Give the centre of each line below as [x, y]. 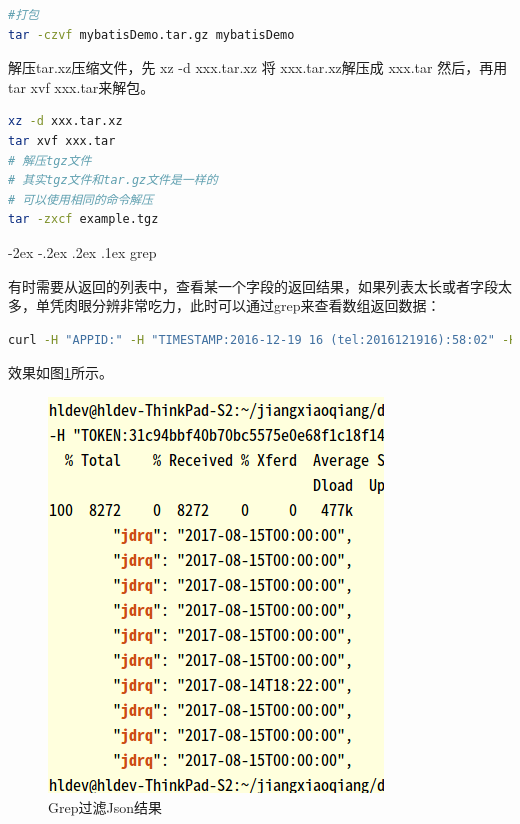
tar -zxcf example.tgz [83, 219]
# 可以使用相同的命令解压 [81, 199]
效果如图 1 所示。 [60, 372]
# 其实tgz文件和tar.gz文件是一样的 [113, 180]
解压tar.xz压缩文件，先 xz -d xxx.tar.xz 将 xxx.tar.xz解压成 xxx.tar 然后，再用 [258, 67]
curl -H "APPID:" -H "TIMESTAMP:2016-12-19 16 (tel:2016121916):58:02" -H [262, 339]
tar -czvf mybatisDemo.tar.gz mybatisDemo [151, 34]
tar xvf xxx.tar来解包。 [81, 86]
